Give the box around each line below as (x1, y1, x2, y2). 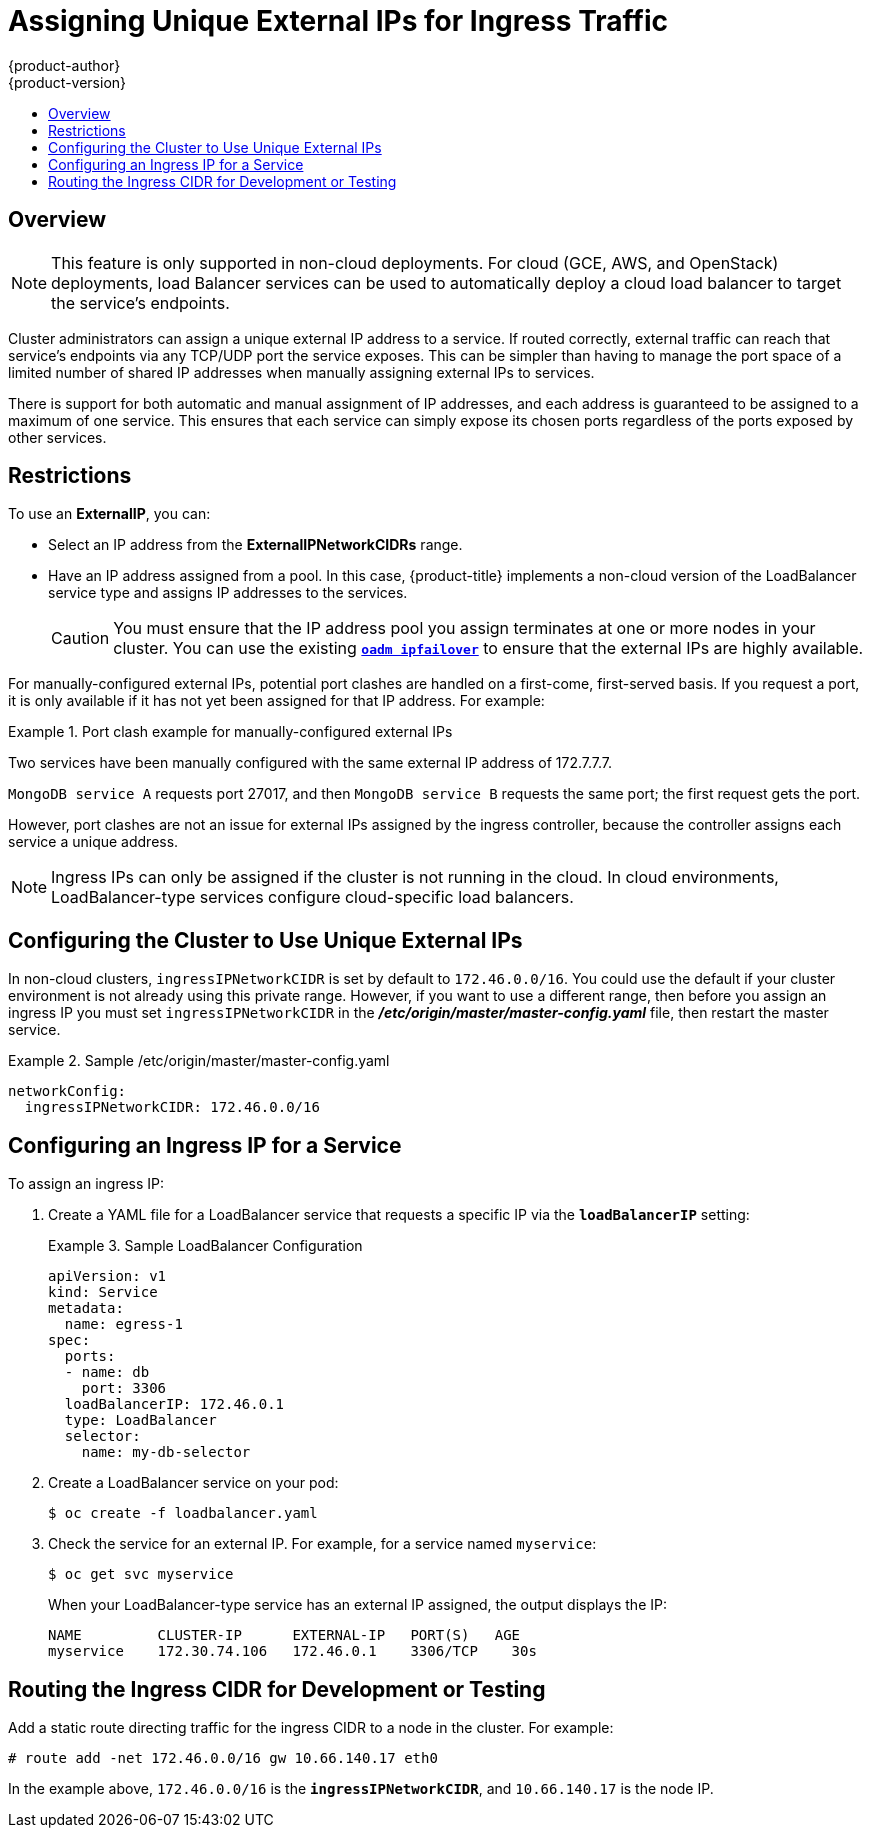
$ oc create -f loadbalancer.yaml (48, 1505, 318, 1522)
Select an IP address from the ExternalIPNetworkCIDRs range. (48, 536, 463, 554)
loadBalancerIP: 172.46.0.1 (64, 1396, 285, 1413)
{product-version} (8, 73, 127, 91)
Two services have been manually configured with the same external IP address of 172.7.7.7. (8, 754, 613, 772)
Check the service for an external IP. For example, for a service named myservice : (48, 1535, 597, 1553)
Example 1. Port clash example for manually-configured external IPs (8, 723, 453, 741)
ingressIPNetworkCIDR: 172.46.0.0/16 (24, 1099, 320, 1116)
